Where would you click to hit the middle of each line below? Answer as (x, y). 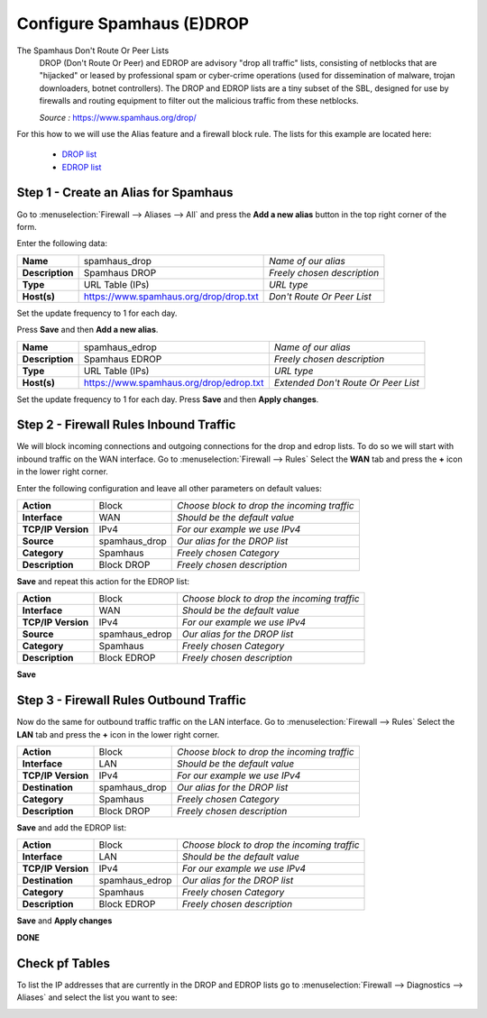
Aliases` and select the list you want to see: (97, 997)
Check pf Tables (64, 963)
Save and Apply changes (64, 921)
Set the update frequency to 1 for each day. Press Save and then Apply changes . (168, 399)
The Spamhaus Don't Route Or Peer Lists (93, 50)
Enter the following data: (62, 243)
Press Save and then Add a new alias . (87, 330)
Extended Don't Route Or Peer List (346, 382)
